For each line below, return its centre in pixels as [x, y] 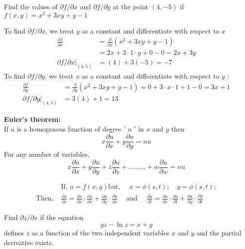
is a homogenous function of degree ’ [71, 128]
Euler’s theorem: [32, 119]
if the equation [62, 217]
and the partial [219, 233]
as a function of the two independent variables [101, 233]
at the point [131, 6]
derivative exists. [29, 242]
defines [14, 233]
